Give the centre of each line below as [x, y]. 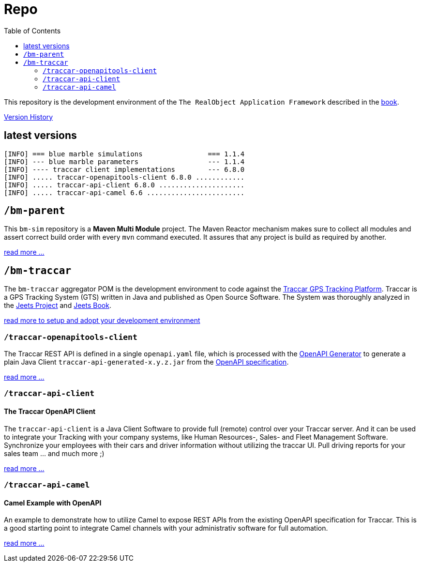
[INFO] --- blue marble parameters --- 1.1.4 [124, 161]
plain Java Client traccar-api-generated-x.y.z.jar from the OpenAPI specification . [146, 362]
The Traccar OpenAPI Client [50, 412]
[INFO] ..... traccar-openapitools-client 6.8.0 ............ [124, 177]
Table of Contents [32, 31]
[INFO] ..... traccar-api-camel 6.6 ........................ [124, 192]
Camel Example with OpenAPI [53, 503]
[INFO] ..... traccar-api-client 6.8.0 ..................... [124, 185]
